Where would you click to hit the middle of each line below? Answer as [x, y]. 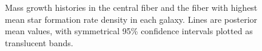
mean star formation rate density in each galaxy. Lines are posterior [131, 19]
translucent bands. [39, 42]
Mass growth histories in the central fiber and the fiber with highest [131, 7]
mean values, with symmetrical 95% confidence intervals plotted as [129, 31]
